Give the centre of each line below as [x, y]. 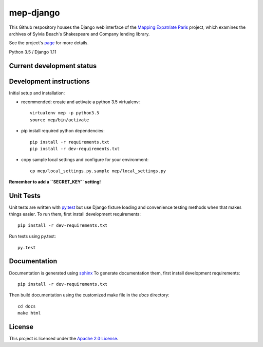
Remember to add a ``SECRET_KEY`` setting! [55, 182]
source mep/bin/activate [59, 120]
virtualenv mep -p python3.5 [65, 113]
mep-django [35, 13]
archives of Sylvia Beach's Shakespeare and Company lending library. [79, 34]
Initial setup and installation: [37, 93]
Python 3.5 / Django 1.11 [33, 52]
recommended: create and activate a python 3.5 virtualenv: [81, 102]
